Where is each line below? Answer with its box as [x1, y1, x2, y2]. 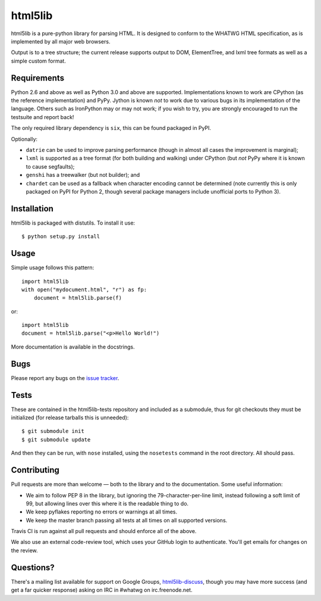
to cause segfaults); [26, 163, 75, 170]
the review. [11, 547, 38, 554]
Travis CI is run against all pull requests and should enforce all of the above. [11, 528, 197, 535]
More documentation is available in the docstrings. [11, 343, 135, 350]
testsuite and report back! [11, 113, 74, 120]
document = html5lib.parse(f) [33, 295, 122, 301]
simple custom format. [11, 57, 67, 64]
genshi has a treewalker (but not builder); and [26, 172, 140, 179]
